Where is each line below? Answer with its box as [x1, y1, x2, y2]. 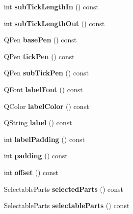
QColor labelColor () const [4, 101, 89, 111]
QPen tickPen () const [4, 51, 75, 61]
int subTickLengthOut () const [4, 18, 105, 28]
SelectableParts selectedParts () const [4, 183, 124, 194]
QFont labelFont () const [4, 84, 83, 94]
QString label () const [4, 117, 72, 128]
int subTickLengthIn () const [4, 1, 99, 11]
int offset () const [4, 167, 59, 177]
